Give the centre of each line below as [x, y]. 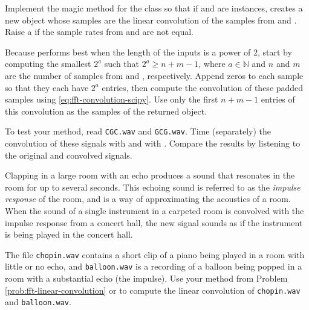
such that [122, 64]
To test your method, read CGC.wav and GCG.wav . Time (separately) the [138, 131]
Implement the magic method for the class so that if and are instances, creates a [154, 8]
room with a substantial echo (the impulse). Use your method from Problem [146, 278]
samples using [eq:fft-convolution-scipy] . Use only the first [112, 99]
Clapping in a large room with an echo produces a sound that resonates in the [150, 175]
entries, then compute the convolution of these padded [203, 87]
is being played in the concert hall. [69, 234]
